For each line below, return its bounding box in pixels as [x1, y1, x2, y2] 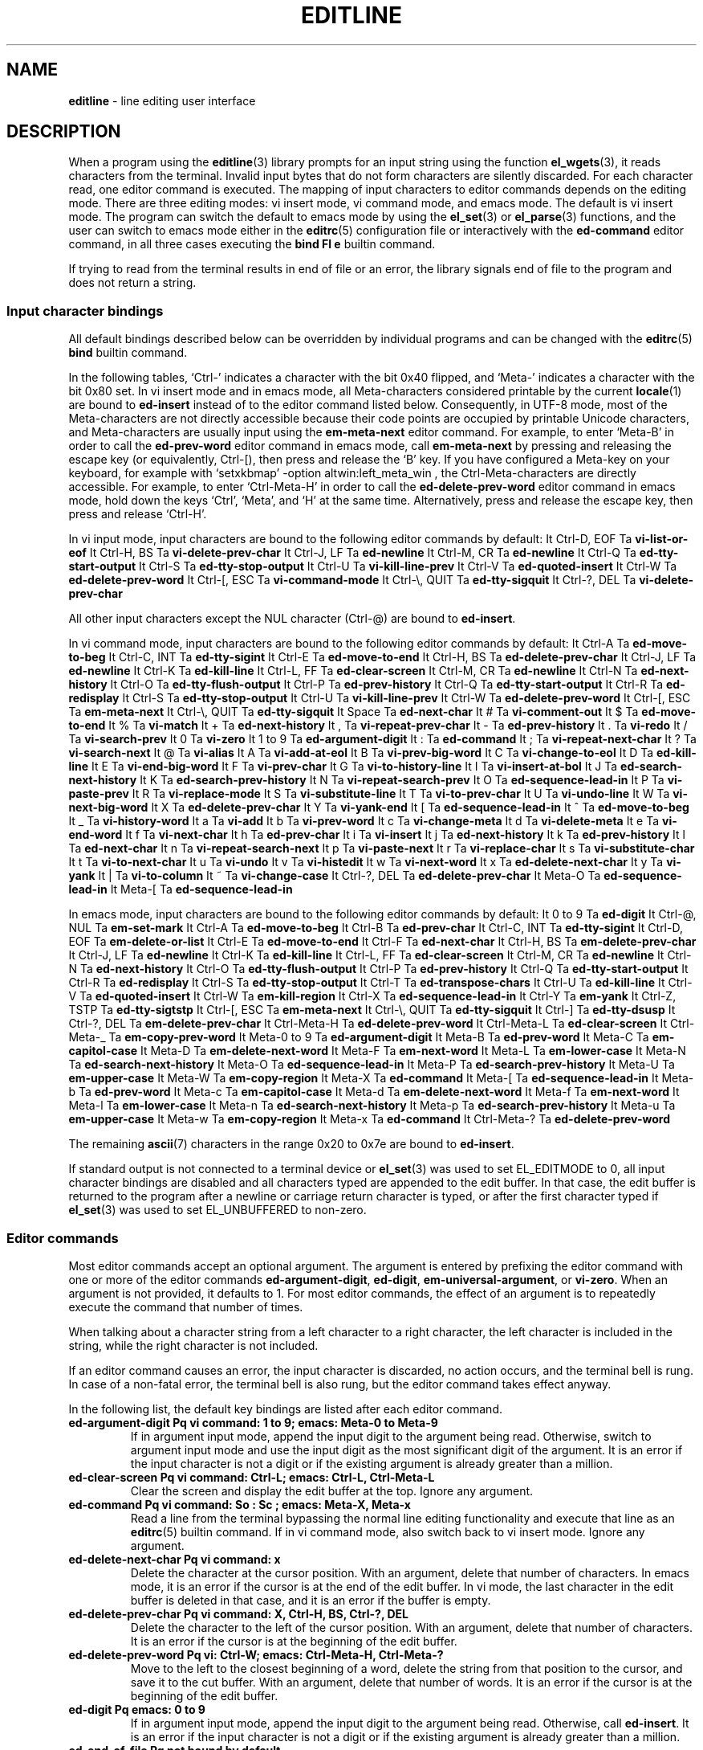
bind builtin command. [68, 346, 188, 360]
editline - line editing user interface [68, 93, 256, 108]
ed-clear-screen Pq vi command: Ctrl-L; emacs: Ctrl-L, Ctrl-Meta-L [68, 1470, 435, 1484]
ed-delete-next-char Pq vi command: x [68, 1552, 281, 1566]
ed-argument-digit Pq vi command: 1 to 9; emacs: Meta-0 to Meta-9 [68, 1415, 438, 1429]
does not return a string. [68, 276, 197, 290]
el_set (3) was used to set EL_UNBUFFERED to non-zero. [68, 1203, 367, 1217]
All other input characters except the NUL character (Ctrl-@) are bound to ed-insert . [68, 611, 516, 626]
